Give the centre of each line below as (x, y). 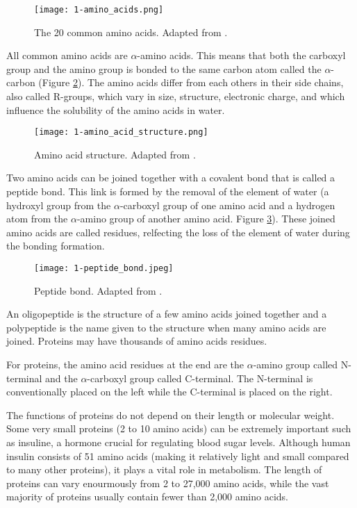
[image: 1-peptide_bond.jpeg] (104, 269)
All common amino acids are (67, 55)
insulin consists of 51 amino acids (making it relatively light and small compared (178, 456)
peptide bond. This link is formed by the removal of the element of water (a (168, 191)
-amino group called (296, 364)
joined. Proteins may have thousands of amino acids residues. (137, 341)
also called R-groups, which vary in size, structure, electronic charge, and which (176, 96)
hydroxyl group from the (59, 205)
